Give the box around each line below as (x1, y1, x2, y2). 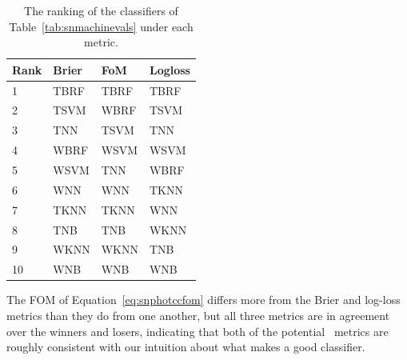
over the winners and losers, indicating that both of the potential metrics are (6, 322, 389, 339)
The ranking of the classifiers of (24, 2, 178, 18)
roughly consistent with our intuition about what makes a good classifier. (6, 338, 365, 355)
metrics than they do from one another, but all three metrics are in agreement (6, 306, 390, 323)
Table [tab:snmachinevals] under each (9, 18, 194, 34)
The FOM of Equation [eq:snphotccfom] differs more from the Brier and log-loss (6, 291, 401, 308)
